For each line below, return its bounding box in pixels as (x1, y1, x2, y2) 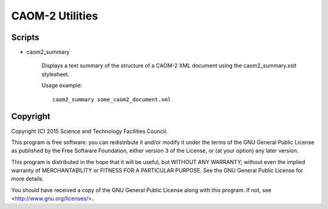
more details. (11, 175, 44, 182)
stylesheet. (41, 70, 70, 78)
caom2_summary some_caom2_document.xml (52, 96, 171, 103)
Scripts (11, 32, 39, 43)
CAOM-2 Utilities (11, 9, 98, 22)
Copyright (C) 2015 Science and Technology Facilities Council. (11, 128, 168, 135)
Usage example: (41, 82, 83, 89)
